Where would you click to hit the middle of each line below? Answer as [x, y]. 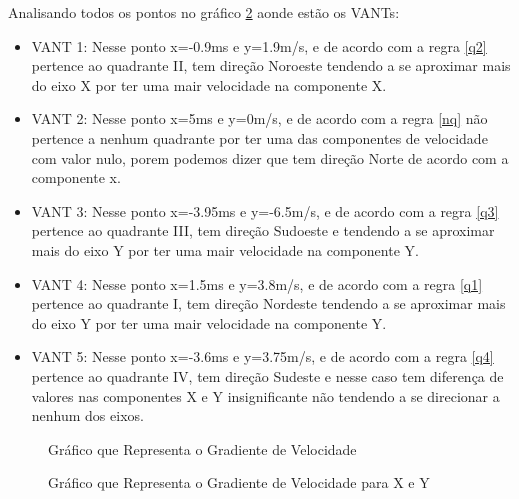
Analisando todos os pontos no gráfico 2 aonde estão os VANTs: [204, 12]
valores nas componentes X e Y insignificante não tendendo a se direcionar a [265, 395]
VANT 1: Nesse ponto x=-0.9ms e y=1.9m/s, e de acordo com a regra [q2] [259, 45]
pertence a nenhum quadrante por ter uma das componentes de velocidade [259, 137]
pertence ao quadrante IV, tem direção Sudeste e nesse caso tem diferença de [267, 375]
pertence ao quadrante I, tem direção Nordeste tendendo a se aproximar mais [268, 303]
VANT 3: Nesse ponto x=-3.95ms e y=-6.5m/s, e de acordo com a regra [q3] [265, 210]
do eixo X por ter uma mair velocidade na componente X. [209, 84]
